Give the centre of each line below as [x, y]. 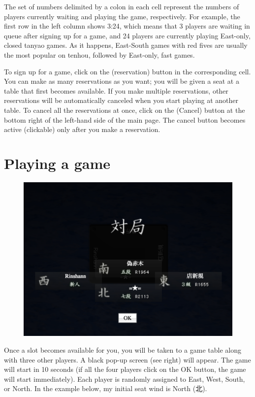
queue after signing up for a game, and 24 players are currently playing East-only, [127, 35]
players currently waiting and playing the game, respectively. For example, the [122, 16]
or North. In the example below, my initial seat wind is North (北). [106, 388]
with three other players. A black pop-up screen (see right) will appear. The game [127, 359]
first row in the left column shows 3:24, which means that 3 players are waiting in [127, 26]
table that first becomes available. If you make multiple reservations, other [116, 90]
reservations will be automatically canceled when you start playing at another [121, 100]
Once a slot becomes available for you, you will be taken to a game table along [123, 350]
